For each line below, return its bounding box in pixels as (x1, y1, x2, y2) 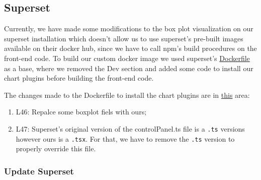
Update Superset (4, 164, 74, 177)
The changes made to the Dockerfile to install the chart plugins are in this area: (4, 89, 250, 100)
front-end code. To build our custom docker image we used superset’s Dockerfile (4, 52, 250, 63)
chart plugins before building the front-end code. (4, 73, 154, 83)
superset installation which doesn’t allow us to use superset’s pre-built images (4, 33, 243, 43)
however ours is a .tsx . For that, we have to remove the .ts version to (16, 133, 235, 144)
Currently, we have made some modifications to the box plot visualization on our (4, 23, 253, 34)
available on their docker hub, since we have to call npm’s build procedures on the (4, 43, 257, 53)
